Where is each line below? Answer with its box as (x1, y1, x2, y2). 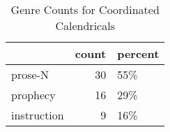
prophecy (11, 87, 56, 103)
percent (117, 45, 160, 61)
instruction (11, 107, 64, 123)
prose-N (11, 66, 49, 82)
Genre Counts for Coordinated (10, 1, 160, 17)
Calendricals (55, 17, 115, 34)
